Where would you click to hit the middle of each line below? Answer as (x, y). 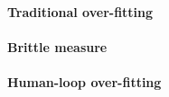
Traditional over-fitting (80, 11)
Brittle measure (57, 46)
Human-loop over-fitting (84, 81)
